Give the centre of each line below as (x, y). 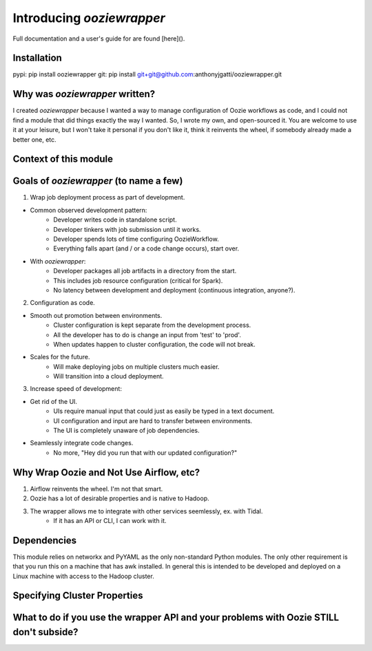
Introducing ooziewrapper (89, 18)
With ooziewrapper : (58, 261)
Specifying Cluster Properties (78, 596)
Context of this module (63, 159)
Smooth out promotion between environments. (96, 315)
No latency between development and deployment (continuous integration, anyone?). (174, 290)
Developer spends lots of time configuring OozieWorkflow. (136, 239)
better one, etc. (34, 139)
